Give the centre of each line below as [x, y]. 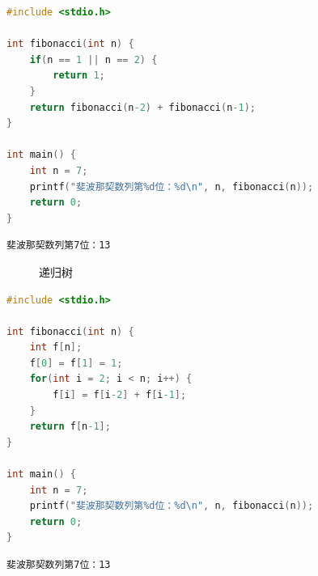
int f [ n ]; [56, 347]
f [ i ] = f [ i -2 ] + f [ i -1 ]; [120, 395]
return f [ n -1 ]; [70, 427]
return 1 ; [79, 76]
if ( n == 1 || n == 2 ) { [93, 59]
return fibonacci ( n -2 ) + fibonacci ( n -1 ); [142, 107]
